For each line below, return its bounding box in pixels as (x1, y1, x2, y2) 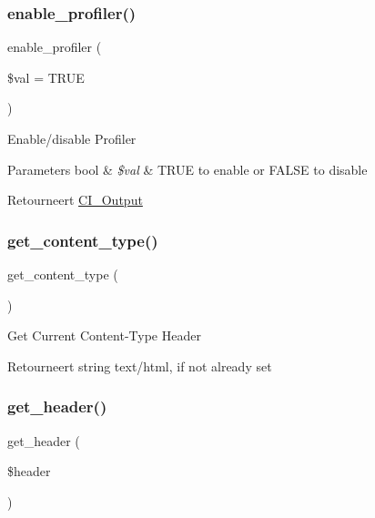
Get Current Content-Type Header (7, 326, 201, 345)
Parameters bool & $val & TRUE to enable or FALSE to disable (7, 159, 368, 178)
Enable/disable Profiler (7, 129, 137, 147)
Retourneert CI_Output (7, 190, 143, 209)
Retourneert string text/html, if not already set (7, 356, 272, 375)
